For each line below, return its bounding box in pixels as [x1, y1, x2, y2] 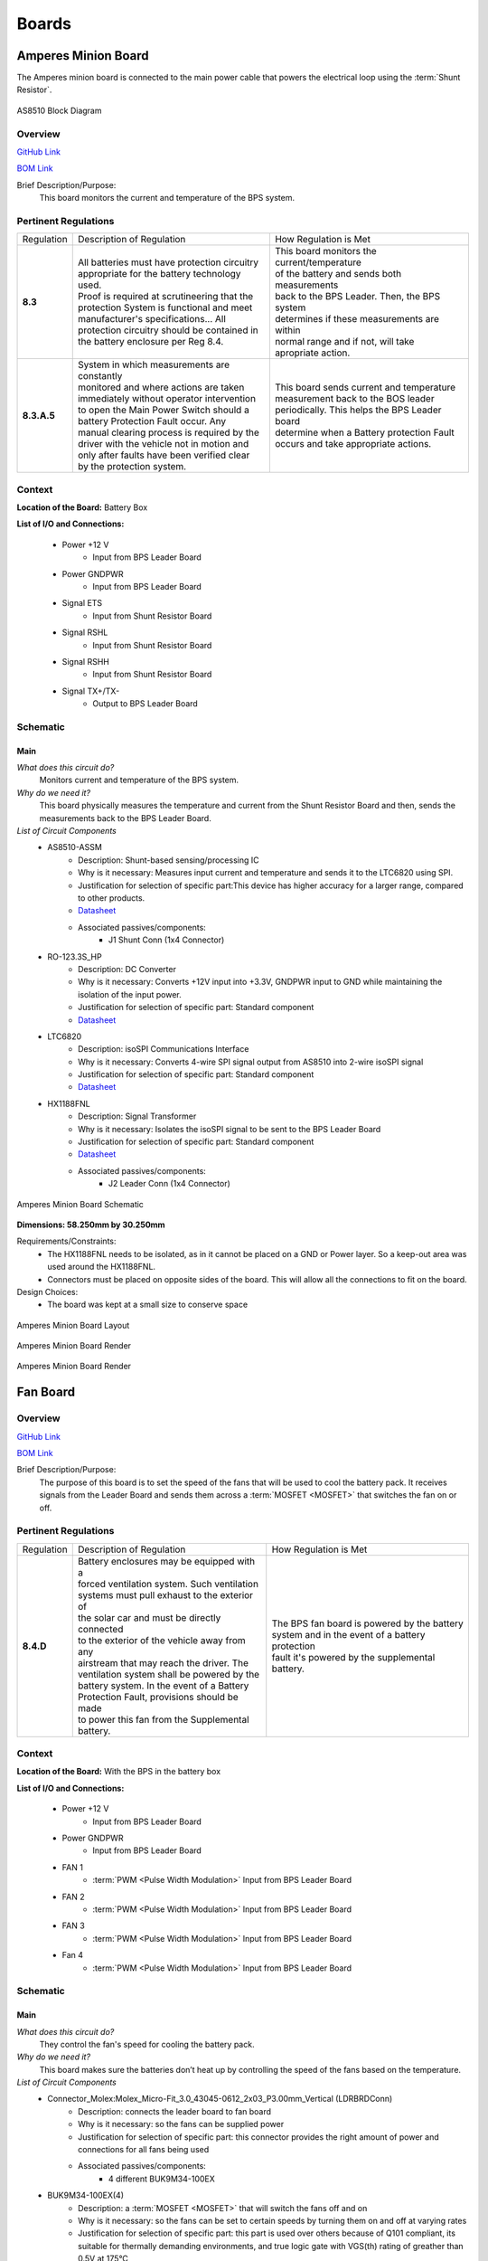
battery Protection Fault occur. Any [77, 415, 227, 428]
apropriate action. [274, 346, 351, 359]
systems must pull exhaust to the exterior [77, 1588, 253, 1601]
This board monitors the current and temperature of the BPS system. [39, 193, 296, 203]
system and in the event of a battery [271, 1628, 426, 1641]
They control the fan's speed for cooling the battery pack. [39, 2039, 255, 2049]
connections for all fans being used [78, 2144, 210, 2155]
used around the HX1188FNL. [47, 1262, 156, 1272]
